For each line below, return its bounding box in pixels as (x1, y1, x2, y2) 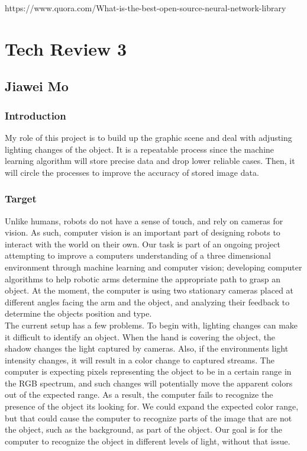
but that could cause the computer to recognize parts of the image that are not (5, 411, 292, 424)
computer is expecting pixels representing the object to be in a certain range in (5, 365, 292, 378)
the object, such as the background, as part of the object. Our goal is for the (5, 423, 283, 436)
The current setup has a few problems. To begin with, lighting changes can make (5, 318, 298, 331)
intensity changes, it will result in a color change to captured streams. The (5, 353, 274, 366)
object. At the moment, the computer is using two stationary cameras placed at (5, 284, 294, 297)
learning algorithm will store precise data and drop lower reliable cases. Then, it (5, 154, 295, 167)
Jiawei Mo (5, 77, 69, 95)
